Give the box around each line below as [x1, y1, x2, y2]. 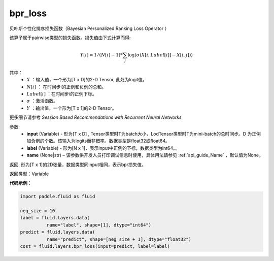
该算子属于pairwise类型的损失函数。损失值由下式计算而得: [9, 35, 131, 41]
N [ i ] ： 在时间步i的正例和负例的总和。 [26, 84, 107, 90]
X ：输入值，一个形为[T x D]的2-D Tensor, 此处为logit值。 [26, 77, 147, 83]
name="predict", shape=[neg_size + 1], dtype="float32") [46, 236, 192, 242]
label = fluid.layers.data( [20, 215, 90, 221]
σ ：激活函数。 [26, 98, 58, 104]
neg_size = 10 [20, 208, 55, 214]
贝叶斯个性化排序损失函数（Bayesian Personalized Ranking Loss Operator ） [9, 25, 169, 31]
